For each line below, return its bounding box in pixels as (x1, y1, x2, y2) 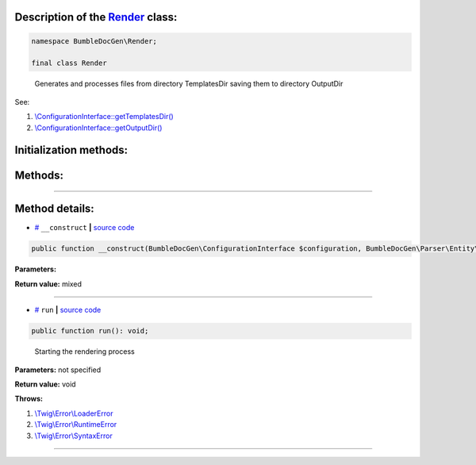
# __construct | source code (34, 223, 135, 232)
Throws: (14, 394, 44, 404)
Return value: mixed (14, 279, 83, 289)
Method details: (14, 202, 94, 216)
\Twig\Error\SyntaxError (34, 431, 113, 440)
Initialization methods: (14, 144, 129, 157)
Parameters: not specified (14, 365, 102, 375)
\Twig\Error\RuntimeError (34, 420, 117, 429)
